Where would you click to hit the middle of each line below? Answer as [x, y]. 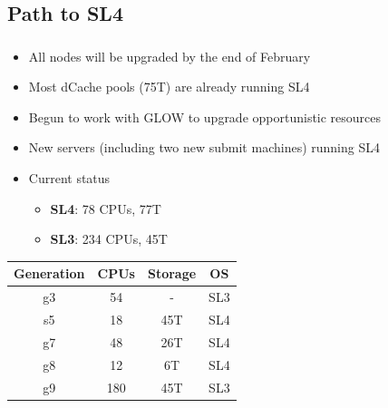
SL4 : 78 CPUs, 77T [106, 208]
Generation [49, 273]
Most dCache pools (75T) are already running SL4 [169, 87]
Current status [69, 178]
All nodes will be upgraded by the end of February [170, 56]
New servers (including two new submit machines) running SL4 [204, 147]
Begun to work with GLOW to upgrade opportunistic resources [205, 117]
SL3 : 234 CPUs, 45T [109, 239]
